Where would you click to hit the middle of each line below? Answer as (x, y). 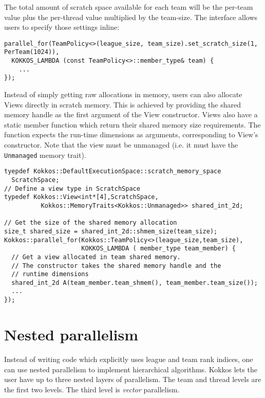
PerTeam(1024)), (32, 52)
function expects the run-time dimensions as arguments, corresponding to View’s (131, 134)
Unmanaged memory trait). (45, 155)
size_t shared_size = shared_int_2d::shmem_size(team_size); (111, 231)
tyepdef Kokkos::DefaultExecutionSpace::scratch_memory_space (113, 171)
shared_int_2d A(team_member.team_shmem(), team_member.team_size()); (135, 283)
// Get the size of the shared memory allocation (91, 223)
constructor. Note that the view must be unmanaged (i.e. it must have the (121, 145)
